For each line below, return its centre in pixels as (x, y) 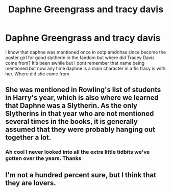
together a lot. (28, 138)
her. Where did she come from (38, 74)
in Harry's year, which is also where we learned (82, 98)
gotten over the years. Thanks (43, 158)
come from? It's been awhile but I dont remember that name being (75, 63)
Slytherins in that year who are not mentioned (80, 114)
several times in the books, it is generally (71, 121)
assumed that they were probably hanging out (80, 130)
